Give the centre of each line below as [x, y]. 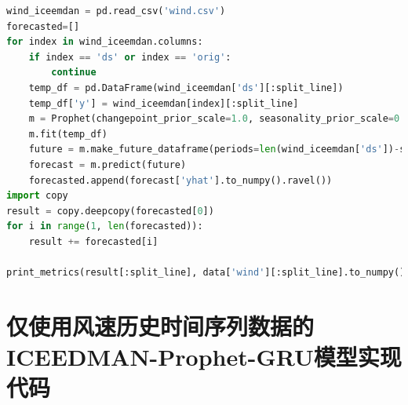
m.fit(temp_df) [68, 134]
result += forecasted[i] [93, 241]
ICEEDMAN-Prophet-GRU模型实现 [204, 357]
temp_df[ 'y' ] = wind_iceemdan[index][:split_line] [164, 103]
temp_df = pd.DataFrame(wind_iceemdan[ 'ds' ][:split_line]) [186, 88]
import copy [37, 196]
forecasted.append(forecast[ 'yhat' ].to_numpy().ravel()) [180, 180]
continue [74, 73]
